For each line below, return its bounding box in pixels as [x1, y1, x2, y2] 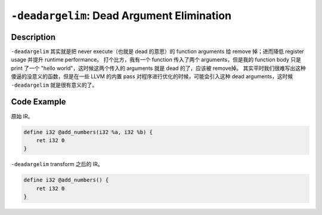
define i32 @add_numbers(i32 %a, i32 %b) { [23, 128, 153, 136]
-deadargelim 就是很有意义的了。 [11, 81, 98, 88]
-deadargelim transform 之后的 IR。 [11, 161, 104, 168]
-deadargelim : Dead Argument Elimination [11, 9, 232, 22]
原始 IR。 [11, 112, 33, 119]
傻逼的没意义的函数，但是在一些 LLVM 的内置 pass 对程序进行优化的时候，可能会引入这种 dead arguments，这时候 [11, 73, 293, 80]
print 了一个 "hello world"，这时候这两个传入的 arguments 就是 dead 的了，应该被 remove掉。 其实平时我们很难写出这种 [11, 64, 306, 72]
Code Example [11, 97, 66, 107]
